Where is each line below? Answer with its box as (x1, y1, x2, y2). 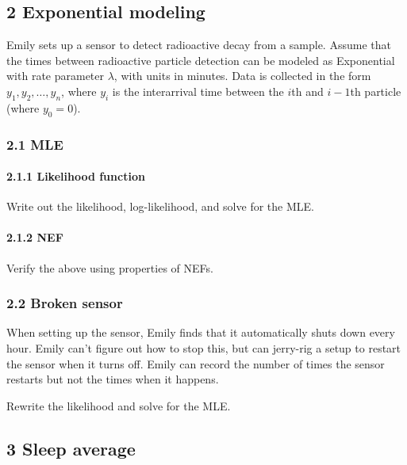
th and (291, 82, 324, 99)
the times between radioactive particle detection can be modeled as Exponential (6, 51, 395, 68)
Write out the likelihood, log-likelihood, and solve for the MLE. (6, 198, 314, 215)
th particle (350, 82, 401, 99)
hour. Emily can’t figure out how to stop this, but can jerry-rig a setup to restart (6, 340, 401, 356)
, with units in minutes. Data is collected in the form (113, 67, 371, 84)
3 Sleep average (6, 436, 136, 460)
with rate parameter (6, 67, 105, 84)
